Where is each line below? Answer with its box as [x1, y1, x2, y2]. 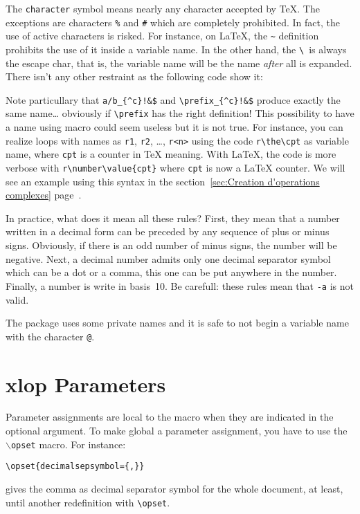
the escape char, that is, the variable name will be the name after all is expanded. [6, 55, 352, 70]
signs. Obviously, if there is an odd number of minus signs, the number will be [6, 238, 337, 253]
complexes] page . [6, 187, 82, 202]
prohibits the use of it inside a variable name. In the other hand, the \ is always [6, 42, 347, 56]
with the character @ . [6, 329, 95, 343]
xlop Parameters [6, 369, 166, 398]
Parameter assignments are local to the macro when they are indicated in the [6, 410, 334, 424]
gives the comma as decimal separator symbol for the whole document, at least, [6, 481, 343, 495]
